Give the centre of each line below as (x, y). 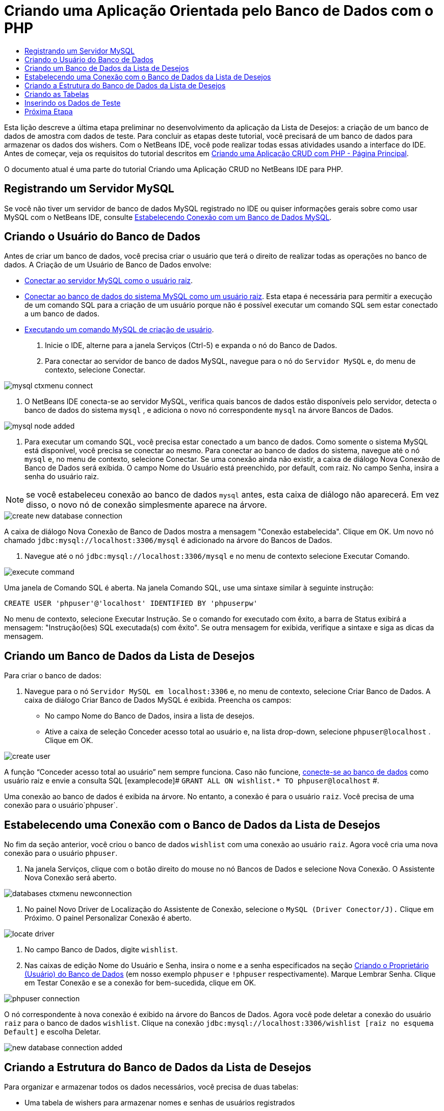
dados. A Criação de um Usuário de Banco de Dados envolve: (108, 265)
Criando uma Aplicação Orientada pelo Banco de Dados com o (219, 11)
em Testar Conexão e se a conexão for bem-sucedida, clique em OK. (140, 983)
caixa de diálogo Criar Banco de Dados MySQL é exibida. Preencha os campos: (158, 700)
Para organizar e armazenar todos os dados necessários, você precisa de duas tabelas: (151, 1087)
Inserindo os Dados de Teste (73, 103)
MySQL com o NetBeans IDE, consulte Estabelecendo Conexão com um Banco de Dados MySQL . (168, 217)
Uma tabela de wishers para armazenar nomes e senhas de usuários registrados (160, 1102)
